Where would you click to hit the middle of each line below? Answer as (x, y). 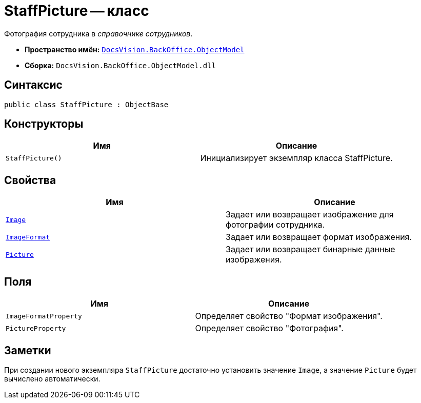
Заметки (28, 350)
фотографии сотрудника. (275, 225)
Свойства (30, 180)
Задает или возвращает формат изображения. (319, 237)
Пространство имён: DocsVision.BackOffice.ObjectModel (135, 49)
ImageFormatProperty (44, 316)
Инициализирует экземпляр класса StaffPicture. (296, 158)
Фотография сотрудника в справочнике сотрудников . (98, 33)
